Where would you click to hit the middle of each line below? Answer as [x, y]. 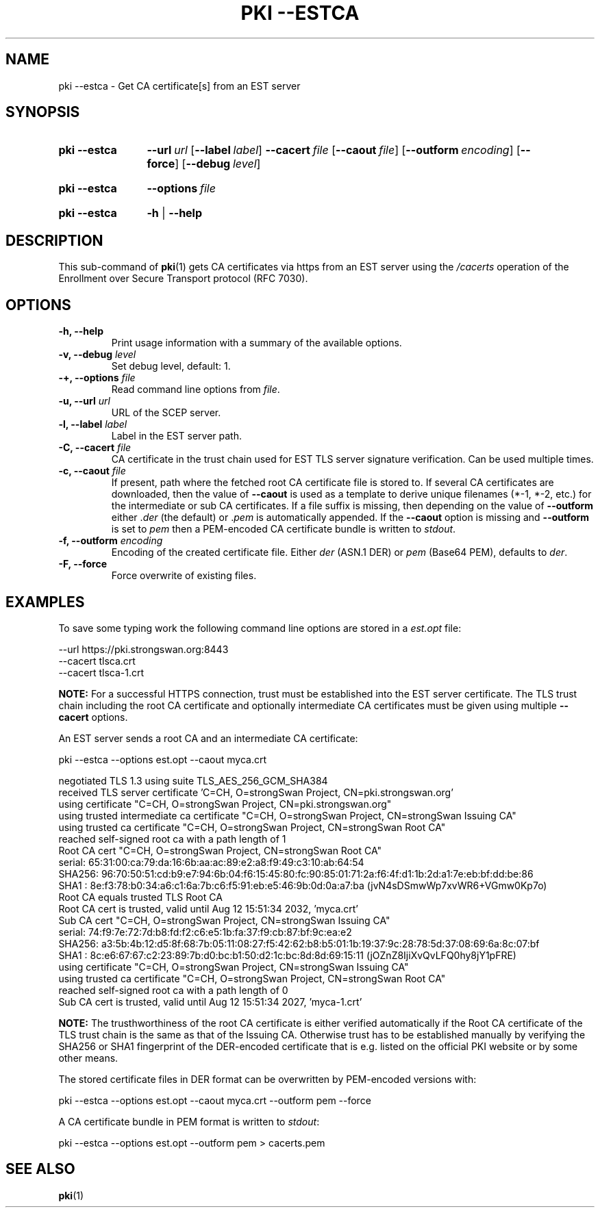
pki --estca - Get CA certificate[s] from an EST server [179, 86]
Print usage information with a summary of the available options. [257, 343]
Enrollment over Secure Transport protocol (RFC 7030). [183, 279]
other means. [88, 1058]
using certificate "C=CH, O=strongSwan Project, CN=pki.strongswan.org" [225, 804]
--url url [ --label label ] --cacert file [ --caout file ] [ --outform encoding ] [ [334, 150]
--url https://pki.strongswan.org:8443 [143, 649]
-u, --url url [84, 401]
